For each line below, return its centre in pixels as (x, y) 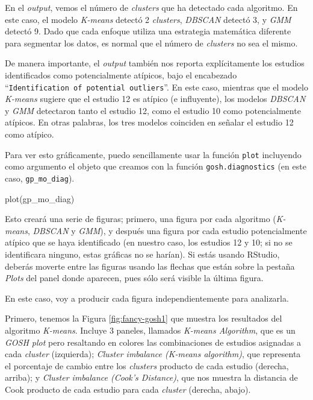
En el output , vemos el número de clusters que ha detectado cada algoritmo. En (151, 7)
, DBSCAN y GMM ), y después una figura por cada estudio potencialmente (167, 230)
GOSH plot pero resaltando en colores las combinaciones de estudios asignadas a (153, 342)
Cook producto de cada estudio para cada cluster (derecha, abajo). (128, 389)
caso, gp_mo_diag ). (40, 178)
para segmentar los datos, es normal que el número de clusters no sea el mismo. (151, 43)
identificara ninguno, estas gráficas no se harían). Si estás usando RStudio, (142, 254)
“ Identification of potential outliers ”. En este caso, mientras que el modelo (156, 87)
